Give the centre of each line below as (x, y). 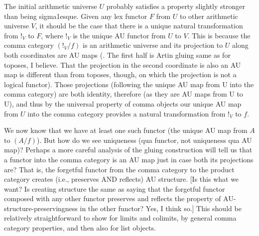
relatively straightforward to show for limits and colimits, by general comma (120, 218)
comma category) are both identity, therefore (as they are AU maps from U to (124, 94)
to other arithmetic (209, 16)
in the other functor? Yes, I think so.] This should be (161, 208)
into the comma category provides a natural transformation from (127, 113)
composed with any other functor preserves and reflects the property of (113, 198)
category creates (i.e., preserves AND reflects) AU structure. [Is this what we (122, 179)
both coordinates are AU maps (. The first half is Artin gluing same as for (117, 55)
